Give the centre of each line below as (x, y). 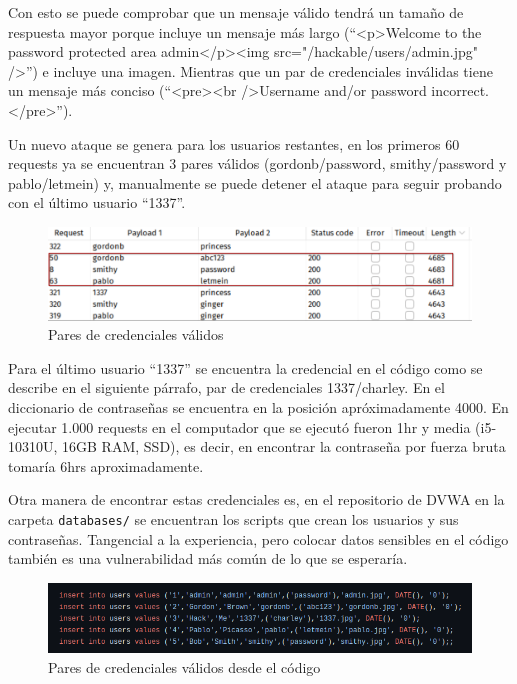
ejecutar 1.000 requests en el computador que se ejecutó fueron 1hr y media (239, 426)
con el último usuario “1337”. (97, 202)
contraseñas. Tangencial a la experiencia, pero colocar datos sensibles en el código (258, 538)
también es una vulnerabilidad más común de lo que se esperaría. (208, 558)
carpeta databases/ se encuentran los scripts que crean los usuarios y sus (233, 518)
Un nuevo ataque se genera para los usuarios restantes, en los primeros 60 (234, 143)
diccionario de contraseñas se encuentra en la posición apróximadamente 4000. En (258, 406)
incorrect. (460, 90)
